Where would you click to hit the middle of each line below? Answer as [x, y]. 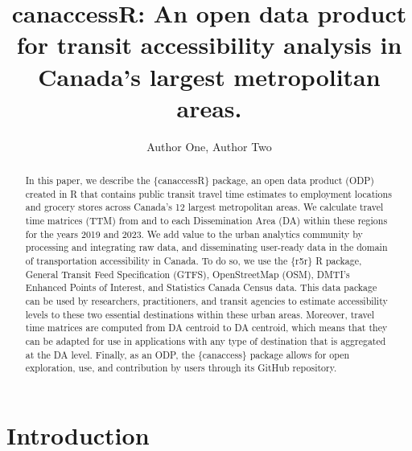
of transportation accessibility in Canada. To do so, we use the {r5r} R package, [194, 261]
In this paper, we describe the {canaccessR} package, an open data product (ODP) [200, 180]
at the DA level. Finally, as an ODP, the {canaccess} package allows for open [187, 354]
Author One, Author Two [209, 146]
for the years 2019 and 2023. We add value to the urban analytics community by [194, 234]
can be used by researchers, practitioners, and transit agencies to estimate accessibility [206, 300]
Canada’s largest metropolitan [209, 76]
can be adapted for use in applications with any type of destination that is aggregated [206, 340]
